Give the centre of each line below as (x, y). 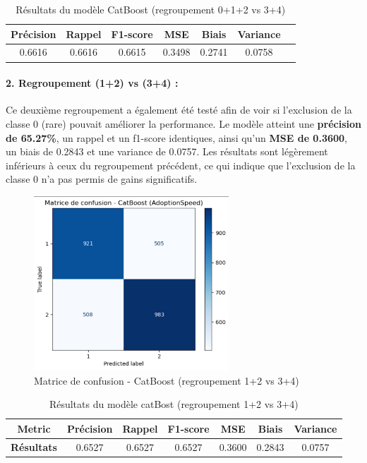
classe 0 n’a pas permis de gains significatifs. (102, 179)
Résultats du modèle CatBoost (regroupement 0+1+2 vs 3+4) (151, 9)
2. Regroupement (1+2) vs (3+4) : (92, 83)
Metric (34, 428)
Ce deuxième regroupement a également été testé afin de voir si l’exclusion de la (179, 110)
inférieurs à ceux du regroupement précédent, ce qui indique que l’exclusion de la (181, 165)
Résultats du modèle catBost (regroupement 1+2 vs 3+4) (174, 404)
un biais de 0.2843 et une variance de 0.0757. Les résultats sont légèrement (167, 151)
